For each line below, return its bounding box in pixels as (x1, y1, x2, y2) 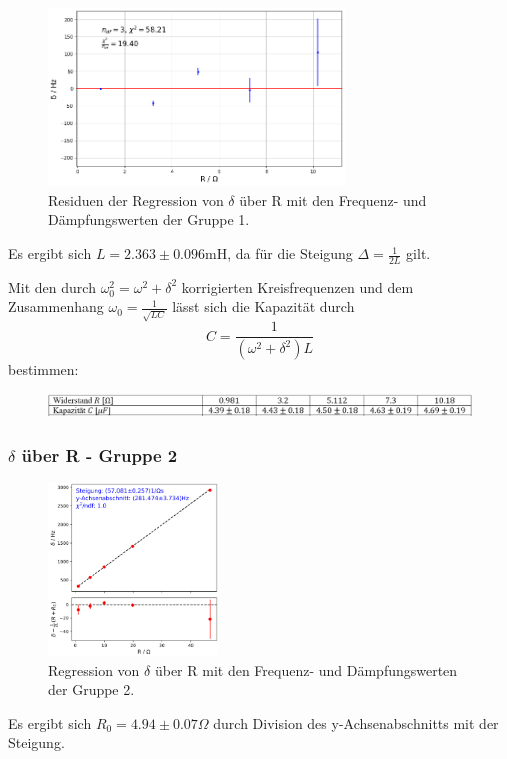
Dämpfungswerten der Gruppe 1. (48, 209, 250, 230)
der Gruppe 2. (48, 679, 135, 700)
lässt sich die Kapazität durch (172, 296, 355, 317)
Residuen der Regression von (48, 189, 224, 210)
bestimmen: (8, 359, 79, 380)
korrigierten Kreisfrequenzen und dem (181, 276, 414, 297)
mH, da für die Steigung (205, 243, 353, 264)
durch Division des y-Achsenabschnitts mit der (213, 712, 499, 733)
